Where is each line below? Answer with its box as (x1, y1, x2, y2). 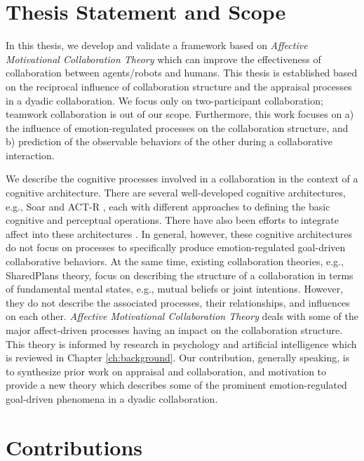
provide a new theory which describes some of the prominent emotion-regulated (6, 378, 347, 392)
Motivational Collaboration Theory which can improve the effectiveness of (6, 51, 321, 66)
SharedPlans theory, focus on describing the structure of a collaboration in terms (6, 267, 353, 282)
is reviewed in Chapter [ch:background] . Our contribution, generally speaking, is (6, 350, 350, 365)
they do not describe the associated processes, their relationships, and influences (6, 295, 350, 309)
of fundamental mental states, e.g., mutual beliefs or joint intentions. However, (6, 281, 344, 296)
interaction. (6, 147, 55, 162)
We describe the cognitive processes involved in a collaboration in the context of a (6, 171, 358, 186)
